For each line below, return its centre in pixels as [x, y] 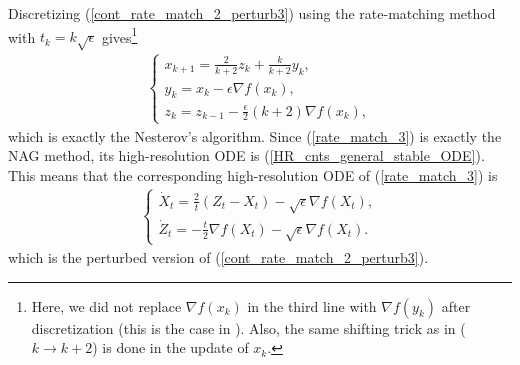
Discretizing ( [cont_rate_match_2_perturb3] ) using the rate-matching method [252, 13]
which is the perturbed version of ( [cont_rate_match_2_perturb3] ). [218, 256]
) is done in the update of [170, 347]
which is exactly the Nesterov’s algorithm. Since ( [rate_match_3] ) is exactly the [255, 135]
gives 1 [119, 35]
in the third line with [312, 305]
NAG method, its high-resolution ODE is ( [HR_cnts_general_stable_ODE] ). [246, 155]
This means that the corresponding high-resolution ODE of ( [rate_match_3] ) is [253, 174]
